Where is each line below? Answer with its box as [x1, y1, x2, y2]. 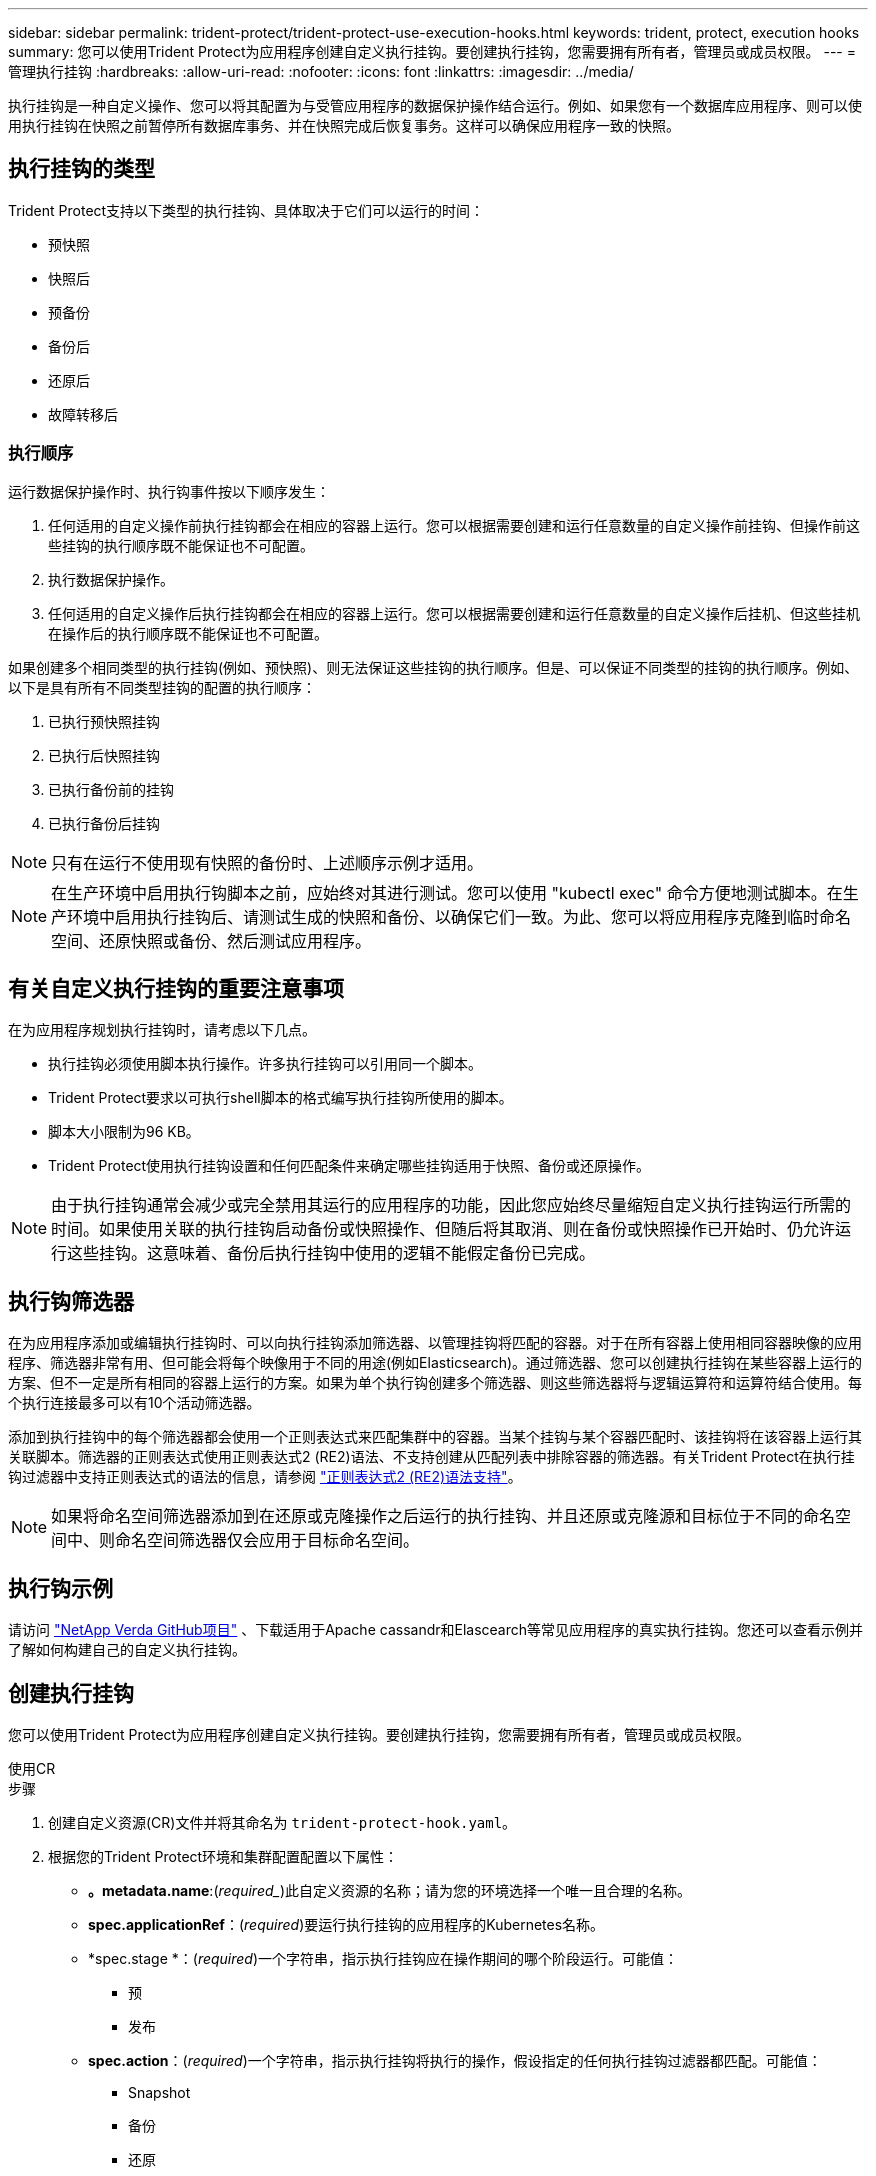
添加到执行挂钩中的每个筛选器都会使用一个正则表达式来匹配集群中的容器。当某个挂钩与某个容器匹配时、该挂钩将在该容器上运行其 [8, 1428, 862, 1446]
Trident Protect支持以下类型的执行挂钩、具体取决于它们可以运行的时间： [8, 201, 485, 219]
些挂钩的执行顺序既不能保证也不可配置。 [48, 536, 314, 554]
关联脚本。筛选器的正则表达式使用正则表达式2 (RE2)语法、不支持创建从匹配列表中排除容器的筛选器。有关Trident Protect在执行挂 [8, 1448, 855, 1466]
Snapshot [128, 2083, 191, 2101]
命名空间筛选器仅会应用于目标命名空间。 [115, 1530, 420, 1551]
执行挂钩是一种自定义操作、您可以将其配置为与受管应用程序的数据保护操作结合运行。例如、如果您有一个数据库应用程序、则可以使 [8, 97, 862, 114]
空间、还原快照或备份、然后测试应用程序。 [51, 930, 372, 951]
